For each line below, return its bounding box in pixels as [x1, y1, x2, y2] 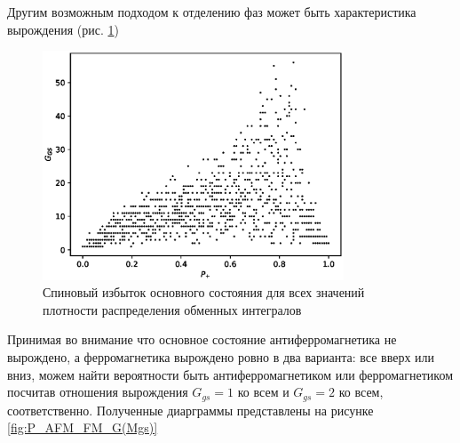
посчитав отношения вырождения [7, 383, 188, 401]
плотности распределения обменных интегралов [43, 300, 302, 318]
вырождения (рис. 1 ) [7, 20, 119, 38]
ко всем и [237, 383, 289, 401]
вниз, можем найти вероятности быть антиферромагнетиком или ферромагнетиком [7, 365, 454, 383]
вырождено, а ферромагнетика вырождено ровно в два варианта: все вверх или [7, 347, 435, 366]
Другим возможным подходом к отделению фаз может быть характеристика [7, 3, 416, 20]
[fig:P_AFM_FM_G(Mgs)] [7, 418, 158, 437]
